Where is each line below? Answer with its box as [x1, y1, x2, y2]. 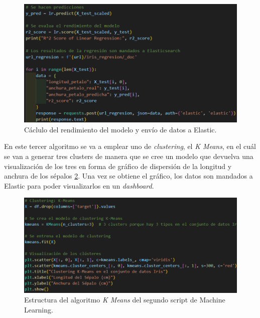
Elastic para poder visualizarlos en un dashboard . [4, 180, 154, 191]
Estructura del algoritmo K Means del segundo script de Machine [24, 294, 225, 305]
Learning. [24, 304, 53, 314]
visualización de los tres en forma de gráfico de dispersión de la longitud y [4, 161, 232, 171]
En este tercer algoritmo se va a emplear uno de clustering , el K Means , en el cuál [4, 141, 256, 151]
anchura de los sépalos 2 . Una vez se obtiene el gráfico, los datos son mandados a [4, 171, 253, 181]
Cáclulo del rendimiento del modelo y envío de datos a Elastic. [24, 124, 217, 134]
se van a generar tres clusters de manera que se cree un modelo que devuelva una [4, 151, 253, 162]
